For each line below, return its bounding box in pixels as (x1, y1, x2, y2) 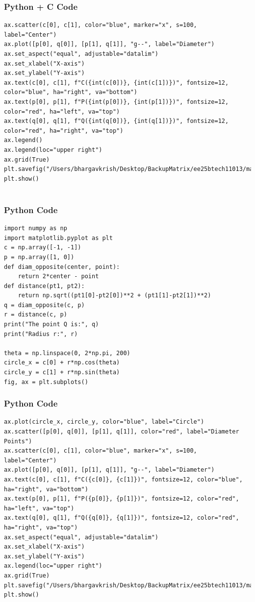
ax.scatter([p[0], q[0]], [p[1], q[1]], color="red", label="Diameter (4, 428, 239, 435)
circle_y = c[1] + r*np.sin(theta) (4, 369, 120, 376)
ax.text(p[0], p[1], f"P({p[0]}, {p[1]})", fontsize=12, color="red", (4, 495, 239, 503)
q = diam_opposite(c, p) (4, 301, 85, 309)
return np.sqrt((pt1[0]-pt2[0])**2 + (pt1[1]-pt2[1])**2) (18, 292, 211, 299)
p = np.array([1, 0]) (4, 253, 75, 261)
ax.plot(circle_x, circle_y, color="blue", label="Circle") (4, 418, 204, 426)
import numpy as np (4, 225, 67, 232)
